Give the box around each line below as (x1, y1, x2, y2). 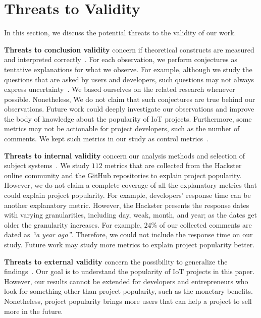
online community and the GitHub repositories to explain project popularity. (4, 170, 242, 180)
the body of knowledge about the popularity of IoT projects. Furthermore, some (4, 113, 252, 124)
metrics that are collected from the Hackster (105, 160, 242, 171)
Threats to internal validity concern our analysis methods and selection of (4, 150, 245, 161)
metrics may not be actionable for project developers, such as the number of (4, 123, 240, 134)
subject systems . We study (4, 160, 90, 171)
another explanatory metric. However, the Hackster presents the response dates (4, 199, 249, 210)
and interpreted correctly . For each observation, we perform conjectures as (4, 54, 237, 65)
